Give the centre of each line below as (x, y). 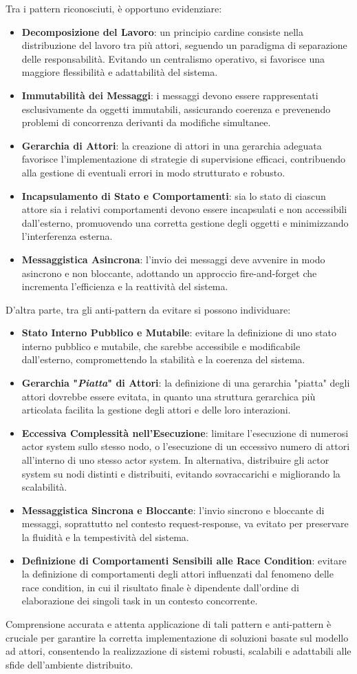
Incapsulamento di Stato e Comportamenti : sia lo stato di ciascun (174, 195)
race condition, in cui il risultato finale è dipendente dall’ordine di (160, 587)
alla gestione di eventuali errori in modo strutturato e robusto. (153, 172)
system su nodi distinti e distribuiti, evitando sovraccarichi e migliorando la (181, 473)
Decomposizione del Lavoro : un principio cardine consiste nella (163, 31)
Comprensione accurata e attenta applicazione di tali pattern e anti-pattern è (169, 623)
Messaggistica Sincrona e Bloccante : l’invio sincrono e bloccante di (173, 510)
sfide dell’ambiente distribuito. (69, 664)
